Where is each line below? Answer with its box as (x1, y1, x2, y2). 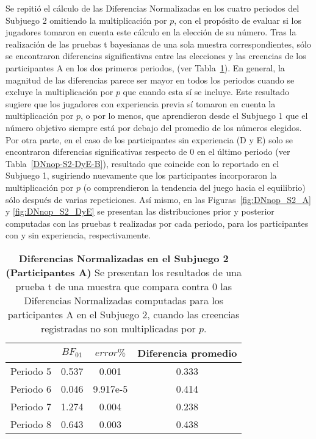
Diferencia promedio (137, 345, 237, 360)
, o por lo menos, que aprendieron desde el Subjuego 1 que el (81, 109, 308, 122)
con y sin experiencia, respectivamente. (5, 229, 151, 241)
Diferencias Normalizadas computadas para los (24, 293, 223, 307)
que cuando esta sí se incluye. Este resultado (123, 85, 290, 98)
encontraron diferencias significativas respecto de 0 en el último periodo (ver (5, 145, 290, 158)
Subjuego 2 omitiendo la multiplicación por (5, 13, 167, 26)
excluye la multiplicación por (5, 85, 113, 98)
